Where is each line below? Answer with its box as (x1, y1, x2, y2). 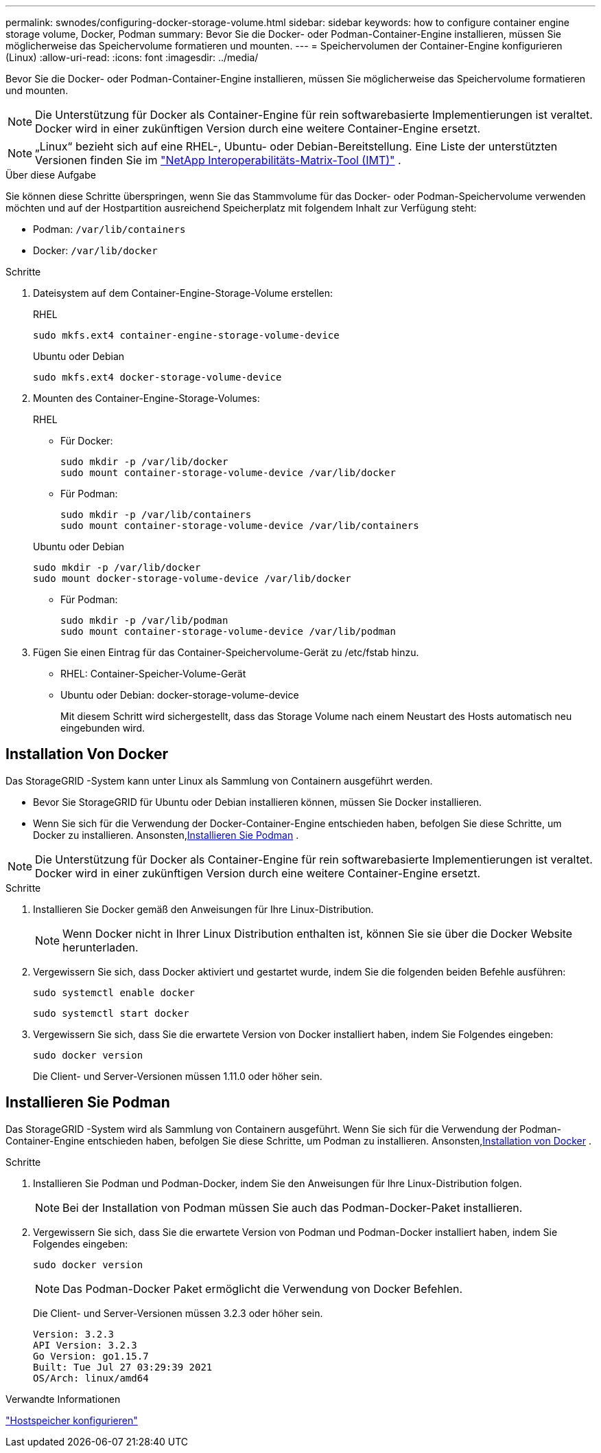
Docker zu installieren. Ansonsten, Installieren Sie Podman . (33, 829, 299, 841)
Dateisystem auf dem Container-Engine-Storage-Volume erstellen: (33, 287, 333, 299)
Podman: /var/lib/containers (33, 223, 186, 235)
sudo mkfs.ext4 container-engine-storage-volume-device (33, 330, 340, 341)
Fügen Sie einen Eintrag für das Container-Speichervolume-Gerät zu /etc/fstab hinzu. (33, 646, 419, 658)
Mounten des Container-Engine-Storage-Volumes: (33, 392, 260, 404)
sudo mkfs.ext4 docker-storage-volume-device (33, 372, 282, 383)
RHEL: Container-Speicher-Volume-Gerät (60, 668, 246, 679)
